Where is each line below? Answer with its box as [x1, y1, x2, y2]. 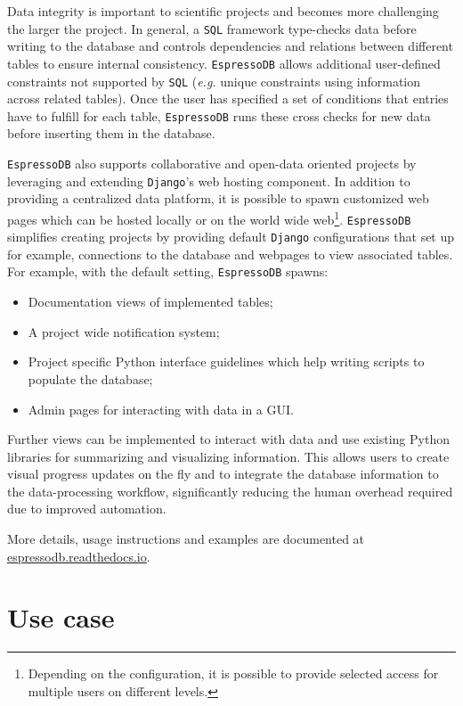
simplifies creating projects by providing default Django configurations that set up [7, 227, 455, 246]
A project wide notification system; [28, 322, 220, 341]
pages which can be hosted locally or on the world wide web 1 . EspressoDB [7, 207, 411, 228]
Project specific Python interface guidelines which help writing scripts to [28, 352, 425, 371]
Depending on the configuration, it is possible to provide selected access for [28, 664, 439, 683]
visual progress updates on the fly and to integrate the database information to [7, 464, 439, 483]
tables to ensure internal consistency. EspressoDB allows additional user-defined [7, 53, 441, 72]
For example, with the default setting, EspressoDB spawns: [7, 262, 329, 281]
